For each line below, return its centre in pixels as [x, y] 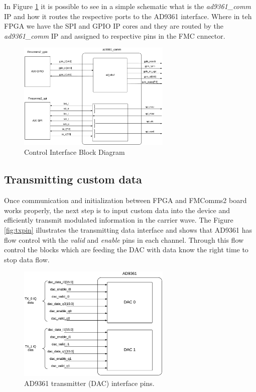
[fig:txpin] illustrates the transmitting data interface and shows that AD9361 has [128, 230]
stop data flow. [27, 259]
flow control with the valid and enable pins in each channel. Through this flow [124, 239]
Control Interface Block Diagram [75, 152]
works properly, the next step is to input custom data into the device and [117, 210]
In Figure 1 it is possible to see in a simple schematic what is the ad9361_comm [127, 6]
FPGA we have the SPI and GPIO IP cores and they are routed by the [114, 26]
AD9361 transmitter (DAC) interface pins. [89, 383]
